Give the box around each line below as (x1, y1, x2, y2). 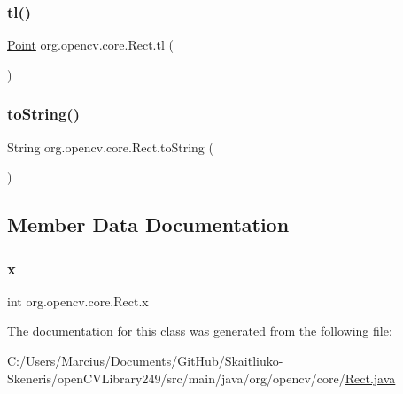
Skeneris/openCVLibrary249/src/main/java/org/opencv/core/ (7, 368, 345, 387)
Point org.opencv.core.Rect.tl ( (7, 35, 174, 54)
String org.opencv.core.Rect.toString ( (7, 137, 213, 156)
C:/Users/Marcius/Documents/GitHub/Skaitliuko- (7, 352, 283, 369)
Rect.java (345, 368, 396, 387)
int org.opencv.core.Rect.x (7, 291, 149, 310)
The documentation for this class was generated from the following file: (7, 321, 392, 340)
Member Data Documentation (7, 211, 290, 238)
